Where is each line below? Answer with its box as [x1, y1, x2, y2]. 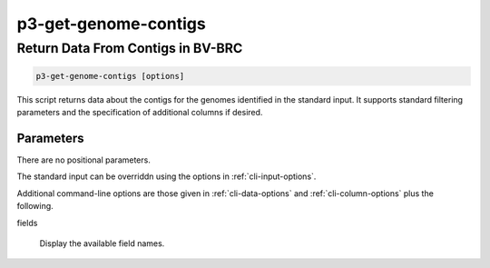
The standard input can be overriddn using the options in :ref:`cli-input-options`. [16, 171, 317, 182]
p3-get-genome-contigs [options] [35, 71, 185, 81]
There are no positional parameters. [16, 154, 152, 165]
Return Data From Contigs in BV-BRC [16, 40, 243, 56]
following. [16, 201, 54, 212]
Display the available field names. [39, 238, 165, 249]
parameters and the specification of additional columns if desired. [16, 107, 263, 118]
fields [16, 217, 38, 228]
